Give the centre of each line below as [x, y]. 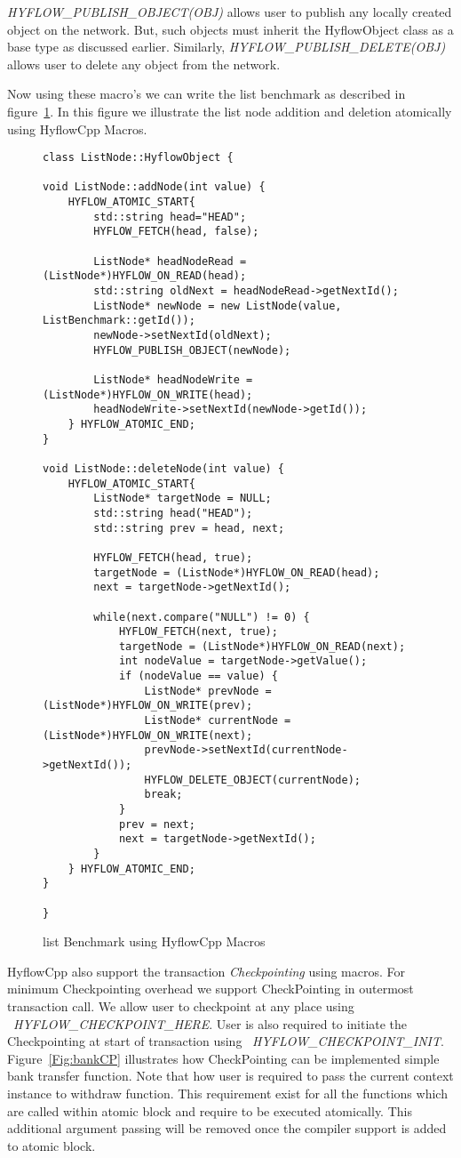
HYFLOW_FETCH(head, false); [176, 232]
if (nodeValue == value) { [198, 676]
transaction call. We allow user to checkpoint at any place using [181, 1006]
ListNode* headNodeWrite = [173, 380]
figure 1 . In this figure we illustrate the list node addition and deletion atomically [230, 111]
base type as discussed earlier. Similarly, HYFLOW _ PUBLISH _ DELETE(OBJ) [227, 47]
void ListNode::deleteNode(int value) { [164, 468]
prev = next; [157, 824]
